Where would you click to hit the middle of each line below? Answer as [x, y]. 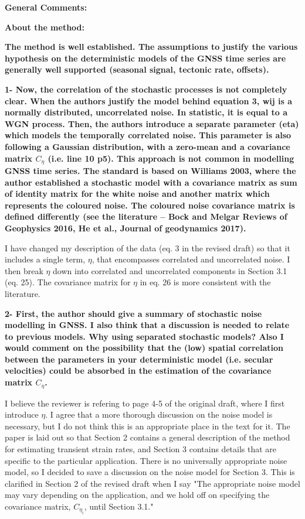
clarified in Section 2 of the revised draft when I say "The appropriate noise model [152, 483]
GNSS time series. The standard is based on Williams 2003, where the [150, 170]
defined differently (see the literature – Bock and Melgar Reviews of [146, 216]
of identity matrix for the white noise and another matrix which [137, 194]
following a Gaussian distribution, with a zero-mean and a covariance [148, 146]
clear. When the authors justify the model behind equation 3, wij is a [149, 100]
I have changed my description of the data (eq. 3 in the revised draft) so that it [148, 247]
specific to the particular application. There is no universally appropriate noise [146, 460]
